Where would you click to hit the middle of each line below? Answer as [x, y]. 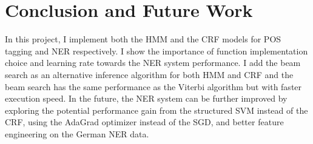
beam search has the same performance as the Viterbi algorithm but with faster [153, 86]
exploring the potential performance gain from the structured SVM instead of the [156, 110]
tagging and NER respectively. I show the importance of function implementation [156, 51]
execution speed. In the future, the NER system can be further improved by [146, 98]
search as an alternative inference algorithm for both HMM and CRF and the [149, 74]
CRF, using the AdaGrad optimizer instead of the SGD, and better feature [144, 122]
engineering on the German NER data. [77, 133]
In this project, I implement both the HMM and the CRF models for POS [143, 39]
